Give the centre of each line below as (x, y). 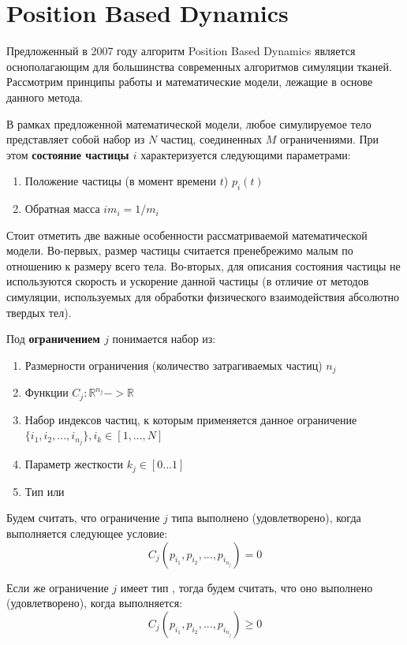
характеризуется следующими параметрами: (246, 154)
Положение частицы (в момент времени (121, 181)
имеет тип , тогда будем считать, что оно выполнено (246, 587)
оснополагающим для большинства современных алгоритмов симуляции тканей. (199, 66)
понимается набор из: (164, 339)
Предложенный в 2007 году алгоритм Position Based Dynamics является (181, 51)
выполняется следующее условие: (87, 533)
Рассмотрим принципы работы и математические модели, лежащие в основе (190, 82)
